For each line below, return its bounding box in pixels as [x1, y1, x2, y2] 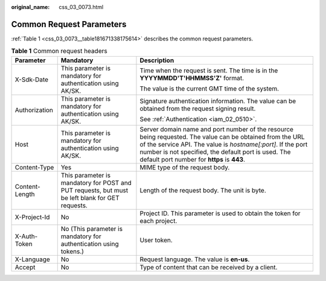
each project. [139, 216, 177, 225]
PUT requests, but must [60, 186, 129, 194]
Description [139, 56, 174, 65]
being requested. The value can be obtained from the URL [139, 133, 305, 141]
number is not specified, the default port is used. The [139, 148, 291, 156]
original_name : [11, 4, 50, 10]
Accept [14, 263, 36, 271]
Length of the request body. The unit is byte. [139, 186, 266, 194]
